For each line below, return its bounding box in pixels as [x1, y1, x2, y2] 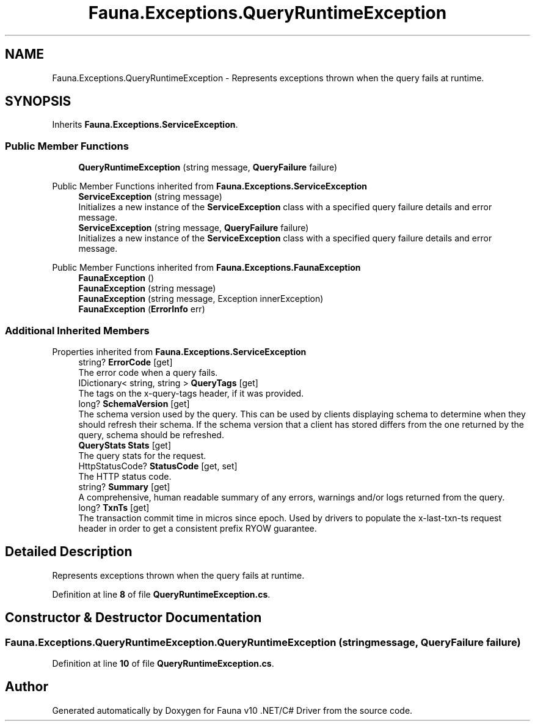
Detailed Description [5, 544, 133, 560]
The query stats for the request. [78, 450, 206, 461]
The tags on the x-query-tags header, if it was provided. [78, 387, 304, 398]
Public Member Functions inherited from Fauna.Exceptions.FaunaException [52, 262, 361, 273]
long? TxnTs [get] [78, 502, 150, 513]
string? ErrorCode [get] [78, 356, 173, 367]
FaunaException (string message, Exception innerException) [78, 293, 324, 304]
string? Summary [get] [78, 481, 170, 492]
